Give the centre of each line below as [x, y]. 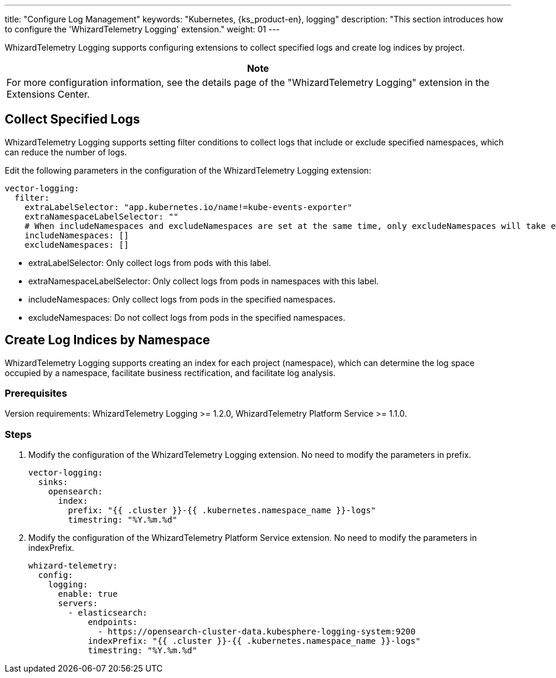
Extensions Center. [48, 94]
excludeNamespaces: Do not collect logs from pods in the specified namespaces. [187, 317]
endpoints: [113, 622]
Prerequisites [36, 393]
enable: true [88, 594]
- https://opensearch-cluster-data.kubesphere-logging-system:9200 [257, 632]
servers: [78, 604]
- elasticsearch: [108, 613]
